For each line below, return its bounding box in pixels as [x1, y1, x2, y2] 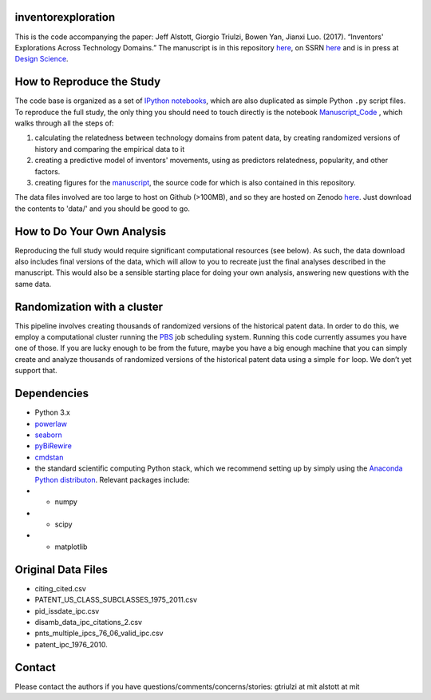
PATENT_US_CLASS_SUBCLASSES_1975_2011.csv [34, 595, 198, 605]
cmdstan [34, 452, 64, 462]
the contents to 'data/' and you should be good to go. [14, 204, 191, 213]
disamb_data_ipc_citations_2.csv [34, 617, 143, 626]
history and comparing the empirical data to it [34, 144, 185, 153]
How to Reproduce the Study [14, 75, 161, 89]
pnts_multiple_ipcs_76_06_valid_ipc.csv [34, 628, 164, 638]
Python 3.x [34, 408, 71, 417]
